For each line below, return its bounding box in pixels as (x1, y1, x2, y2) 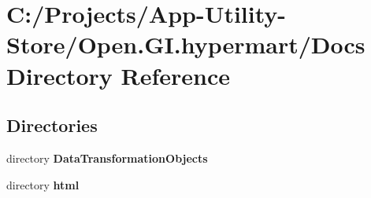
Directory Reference (6, 59, 231, 91)
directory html (6, 176, 80, 192)
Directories (6, 113, 98, 137)
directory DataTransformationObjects (6, 149, 208, 166)
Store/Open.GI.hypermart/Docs (6, 28, 365, 60)
